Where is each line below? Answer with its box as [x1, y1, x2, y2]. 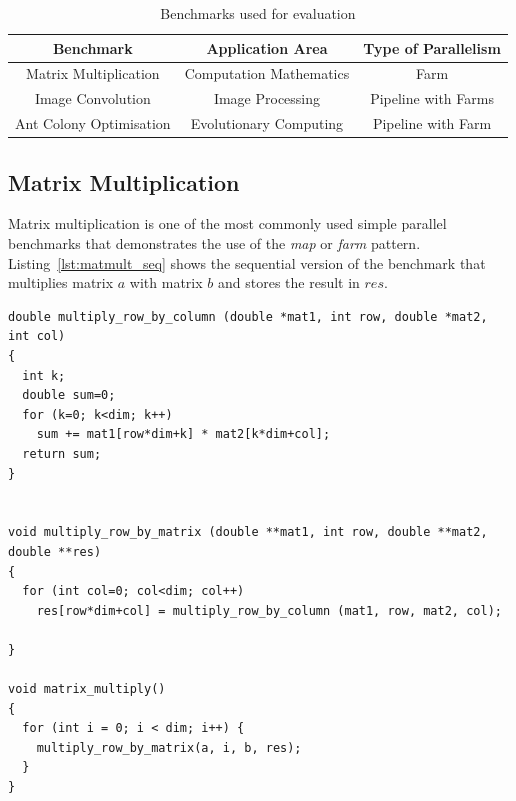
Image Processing [213, 88, 321, 109]
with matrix [129, 272, 203, 293]
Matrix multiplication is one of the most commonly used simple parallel [8, 213, 447, 234]
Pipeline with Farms [370, 88, 494, 109]
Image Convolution [34, 88, 151, 109]
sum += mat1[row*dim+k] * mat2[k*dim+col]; [36, 427, 331, 442]
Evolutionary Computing [190, 113, 344, 134]
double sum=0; [22, 388, 116, 403]
